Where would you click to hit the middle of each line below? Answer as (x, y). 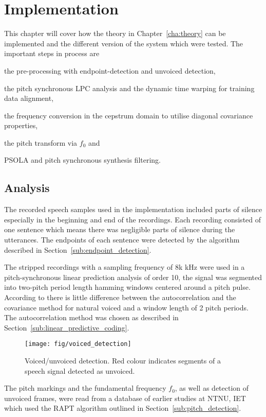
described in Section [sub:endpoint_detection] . (78, 249)
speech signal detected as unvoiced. (80, 370)
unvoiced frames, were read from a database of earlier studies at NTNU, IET (125, 398)
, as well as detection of (212, 388)
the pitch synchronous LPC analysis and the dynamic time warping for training (129, 88)
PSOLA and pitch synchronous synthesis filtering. (83, 160)
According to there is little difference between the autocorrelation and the (120, 297)
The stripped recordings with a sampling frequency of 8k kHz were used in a (125, 267)
